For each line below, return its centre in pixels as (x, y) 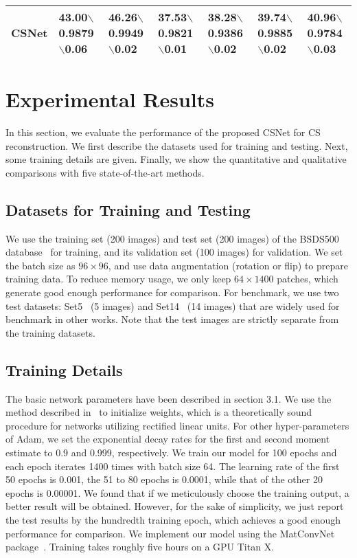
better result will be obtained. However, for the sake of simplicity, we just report (175, 506)
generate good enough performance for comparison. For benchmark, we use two (172, 292)
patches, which (308, 279)
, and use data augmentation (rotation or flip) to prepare (228, 265)
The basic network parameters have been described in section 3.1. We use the (169, 398)
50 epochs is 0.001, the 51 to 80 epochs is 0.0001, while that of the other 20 (164, 479)
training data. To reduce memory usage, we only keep (118, 279)
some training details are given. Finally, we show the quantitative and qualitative (176, 159)
